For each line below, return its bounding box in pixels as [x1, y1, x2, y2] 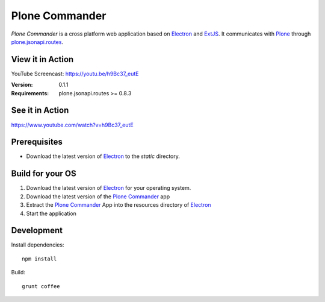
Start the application [26, 210, 76, 217]
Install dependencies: [11, 241, 64, 248]
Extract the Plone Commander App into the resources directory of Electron [26, 201, 211, 209]
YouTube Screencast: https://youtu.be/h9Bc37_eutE [11, 70, 139, 77]
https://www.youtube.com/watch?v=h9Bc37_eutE [11, 121, 134, 128]
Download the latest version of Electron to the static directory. [26, 153, 180, 160]
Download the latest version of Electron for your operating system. [26, 184, 191, 192]
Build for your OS [11, 169, 76, 179]
